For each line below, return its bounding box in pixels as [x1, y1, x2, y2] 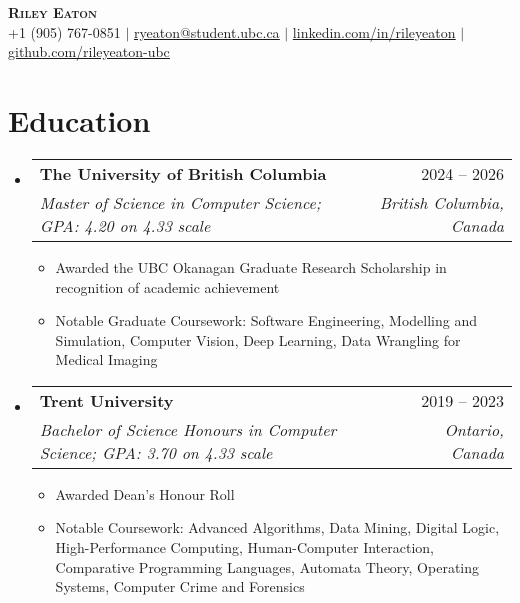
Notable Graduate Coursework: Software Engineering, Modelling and [55, 310, 477, 331]
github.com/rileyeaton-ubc [8, 41, 170, 62]
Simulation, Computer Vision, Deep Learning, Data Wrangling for [55, 329, 461, 350]
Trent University [39, 388, 174, 412]
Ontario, [444, 417, 504, 441]
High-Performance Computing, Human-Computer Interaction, [55, 537, 434, 558]
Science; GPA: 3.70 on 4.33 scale [39, 440, 273, 464]
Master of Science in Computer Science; [39, 190, 321, 214]
